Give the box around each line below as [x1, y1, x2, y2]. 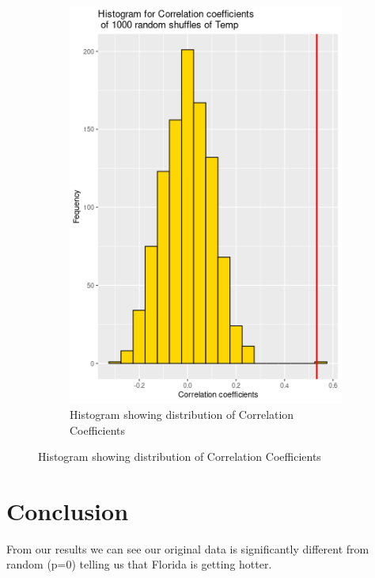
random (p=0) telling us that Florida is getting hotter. [6, 556, 272, 572]
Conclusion [6, 494, 129, 527]
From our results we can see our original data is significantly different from [6, 540, 369, 557]
